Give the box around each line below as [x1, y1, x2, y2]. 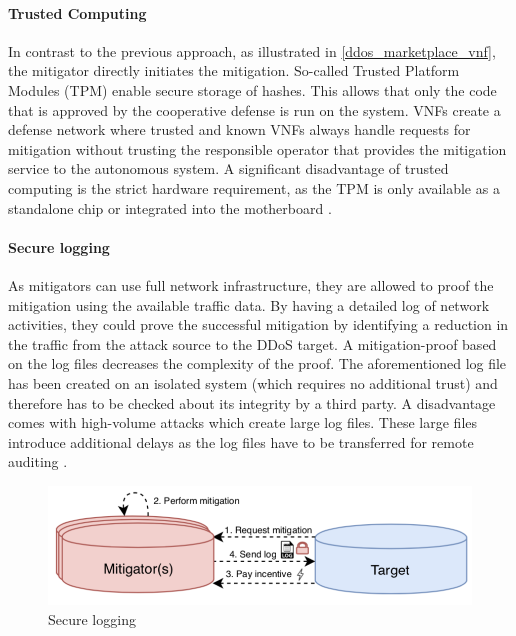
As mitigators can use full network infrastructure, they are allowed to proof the [8, 274, 494, 295]
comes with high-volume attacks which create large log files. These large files [8, 412, 478, 433]
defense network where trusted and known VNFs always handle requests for [8, 119, 471, 140]
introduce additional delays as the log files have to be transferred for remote [8, 431, 474, 452]
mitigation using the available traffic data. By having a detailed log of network [8, 294, 490, 315]
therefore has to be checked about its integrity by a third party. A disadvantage [8, 392, 496, 413]
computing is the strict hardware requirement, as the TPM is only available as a [8, 177, 500, 198]
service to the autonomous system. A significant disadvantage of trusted [8, 158, 449, 179]
